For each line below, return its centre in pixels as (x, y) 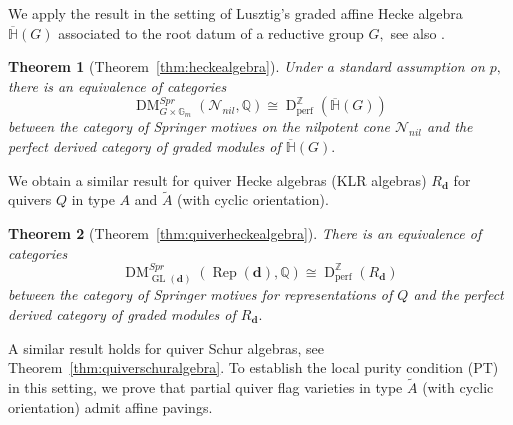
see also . (417, 32)
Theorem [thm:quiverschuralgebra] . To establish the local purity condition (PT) (253, 367)
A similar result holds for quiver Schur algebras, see (166, 347)
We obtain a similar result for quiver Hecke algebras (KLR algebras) (217, 179)
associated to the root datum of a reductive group (211, 32)
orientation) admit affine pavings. (110, 406)
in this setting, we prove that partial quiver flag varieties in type (205, 386)
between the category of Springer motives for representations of (200, 294)
